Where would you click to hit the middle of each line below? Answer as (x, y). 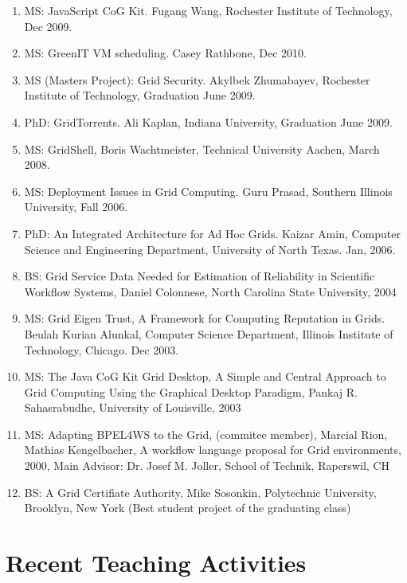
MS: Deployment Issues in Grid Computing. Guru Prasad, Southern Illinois (208, 191)
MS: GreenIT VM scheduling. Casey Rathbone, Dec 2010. (165, 53)
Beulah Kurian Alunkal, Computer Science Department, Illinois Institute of (209, 333)
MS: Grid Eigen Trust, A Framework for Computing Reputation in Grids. (205, 318)
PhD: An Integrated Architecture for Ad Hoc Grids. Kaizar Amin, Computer (212, 233)
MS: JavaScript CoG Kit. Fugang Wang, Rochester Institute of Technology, (208, 10)
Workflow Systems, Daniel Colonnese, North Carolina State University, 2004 (210, 291)
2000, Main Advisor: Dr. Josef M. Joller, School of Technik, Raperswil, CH (207, 466)
